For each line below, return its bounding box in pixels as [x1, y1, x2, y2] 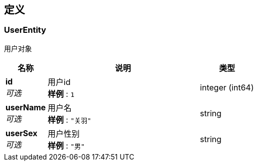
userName [5, 102, 46, 112]
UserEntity [4, 25, 46, 35]
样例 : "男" [47, 140, 85, 151]
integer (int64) [200, 82, 254, 92]
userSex [5, 128, 37, 138]
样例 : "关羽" [47, 114, 92, 125]
